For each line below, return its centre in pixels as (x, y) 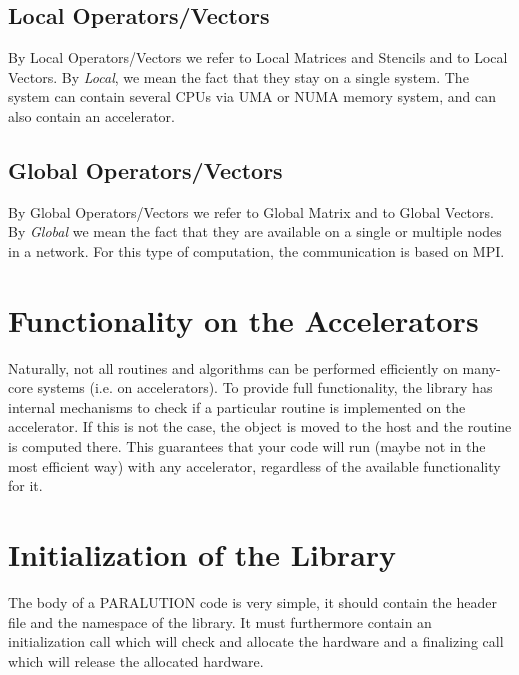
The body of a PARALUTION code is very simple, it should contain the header (252, 601)
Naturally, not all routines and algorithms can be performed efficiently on (233, 367)
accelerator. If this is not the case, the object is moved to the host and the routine (260, 426)
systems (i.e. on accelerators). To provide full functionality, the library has (265, 387)
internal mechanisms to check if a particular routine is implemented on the (237, 406)
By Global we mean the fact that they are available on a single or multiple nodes (255, 231)
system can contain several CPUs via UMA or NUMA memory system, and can (252, 96)
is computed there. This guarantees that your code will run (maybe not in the (247, 446)
